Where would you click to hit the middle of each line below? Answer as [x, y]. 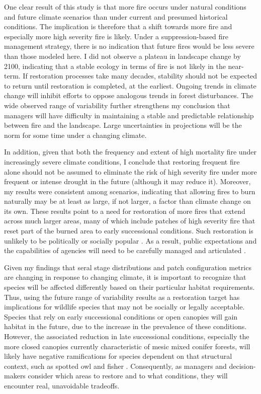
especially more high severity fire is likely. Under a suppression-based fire [116, 36]
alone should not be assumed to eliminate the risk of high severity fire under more [130, 171]
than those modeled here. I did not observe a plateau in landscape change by [122, 56]
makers [15, 376]
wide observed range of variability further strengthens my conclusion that [117, 105]
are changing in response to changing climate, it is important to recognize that [125, 277]
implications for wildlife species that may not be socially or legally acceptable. [124, 307]
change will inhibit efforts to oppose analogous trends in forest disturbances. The [129, 95]
